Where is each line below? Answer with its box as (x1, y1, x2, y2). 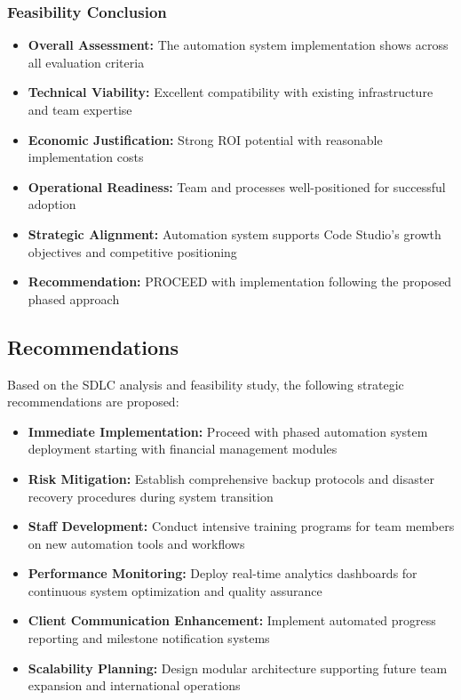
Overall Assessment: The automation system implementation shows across (28, 36, 449, 54)
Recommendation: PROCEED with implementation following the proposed (28, 272, 452, 291)
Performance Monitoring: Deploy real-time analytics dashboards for (28, 564, 417, 583)
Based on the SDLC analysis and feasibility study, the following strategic (7, 374, 404, 393)
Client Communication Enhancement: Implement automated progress (28, 611, 436, 630)
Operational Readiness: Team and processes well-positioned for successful (28, 177, 446, 196)
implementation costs (28, 148, 144, 166)
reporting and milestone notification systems (28, 629, 270, 648)
